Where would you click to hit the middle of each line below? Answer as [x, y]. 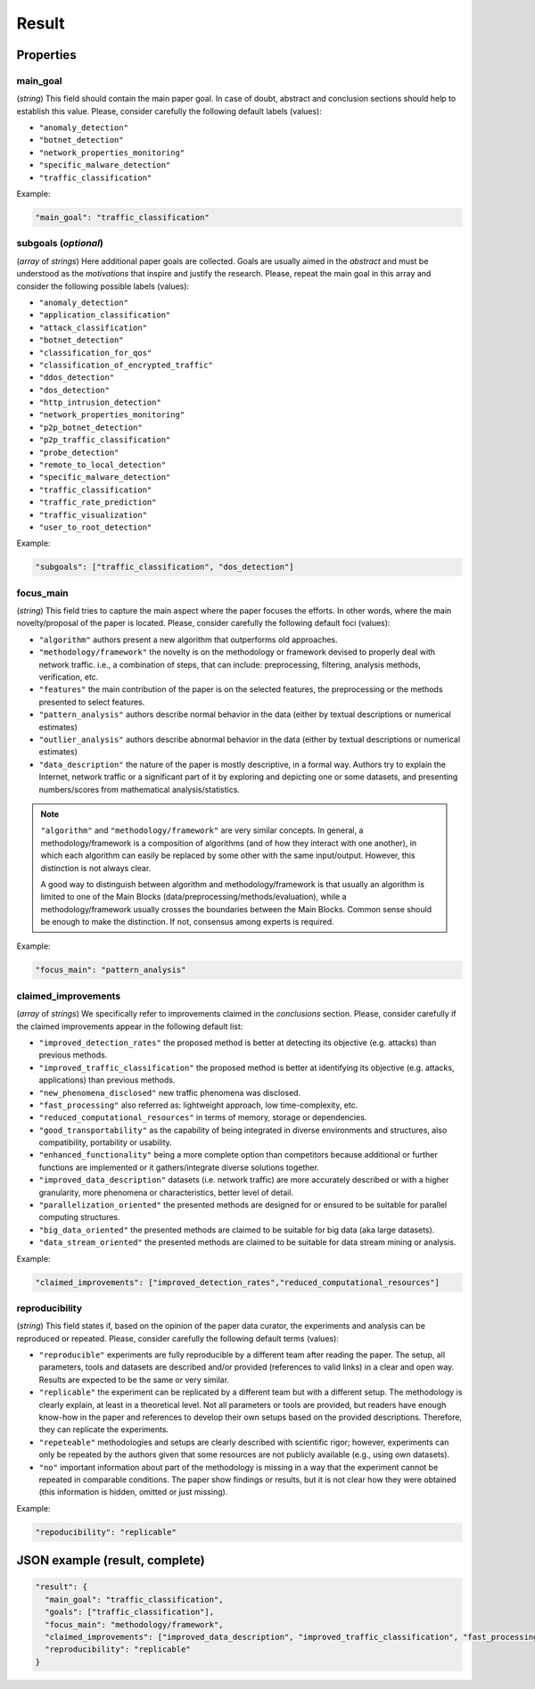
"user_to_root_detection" [95, 527]
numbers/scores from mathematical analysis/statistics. [140, 789]
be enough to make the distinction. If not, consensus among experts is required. [187, 922]
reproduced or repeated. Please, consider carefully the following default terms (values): [177, 1339]
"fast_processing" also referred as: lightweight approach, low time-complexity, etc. [198, 1105]
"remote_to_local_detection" [103, 465]
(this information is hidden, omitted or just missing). [133, 1492]
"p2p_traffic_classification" [105, 440]
